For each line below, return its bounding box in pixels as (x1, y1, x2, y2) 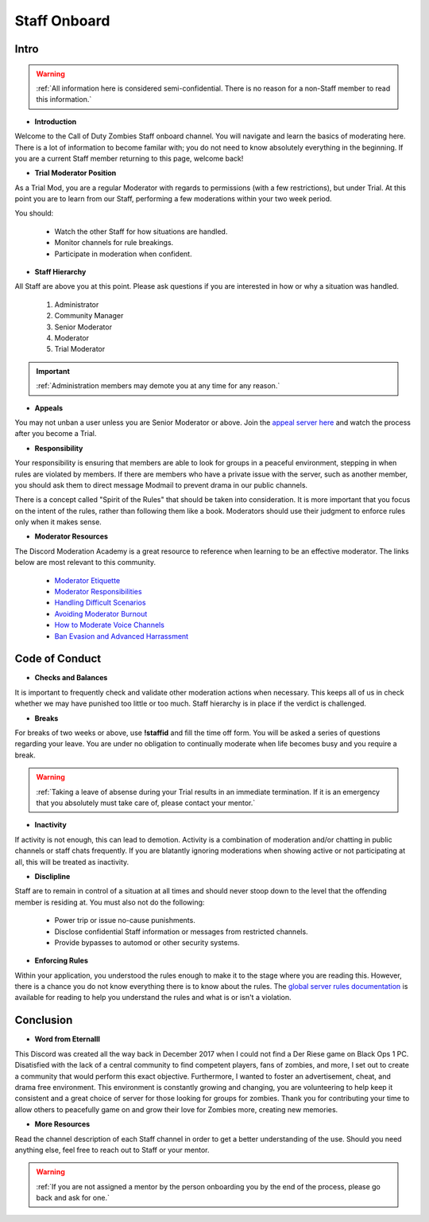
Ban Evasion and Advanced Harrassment (54, 631, 189, 640)
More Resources (34, 1119, 91, 1129)
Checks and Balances (34, 673, 108, 683)
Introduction (34, 116, 77, 126)
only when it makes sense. (14, 517, 102, 527)
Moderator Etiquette (54, 575, 121, 585)
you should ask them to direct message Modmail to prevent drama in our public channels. (14, 480, 308, 489)
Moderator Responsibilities (54, 587, 142, 597)
